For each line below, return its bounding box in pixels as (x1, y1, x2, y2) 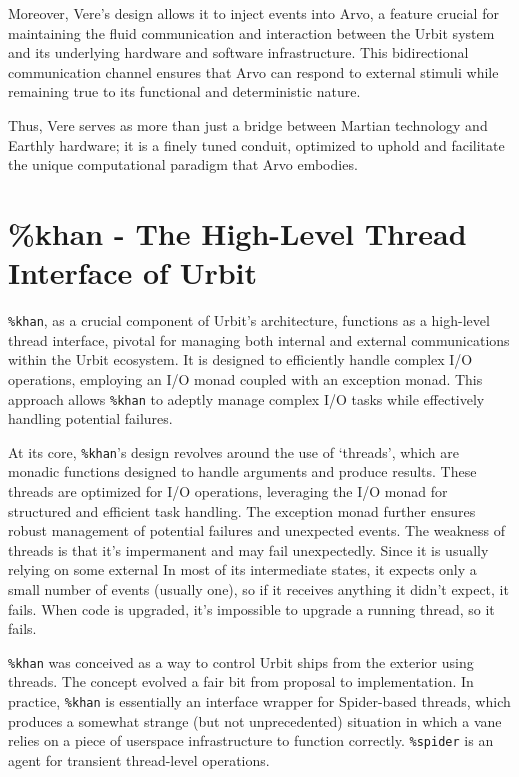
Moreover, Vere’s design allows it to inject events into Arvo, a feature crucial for (8, 3, 499, 23)
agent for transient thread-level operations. (8, 749, 270, 770)
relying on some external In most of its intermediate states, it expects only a (8, 559, 477, 580)
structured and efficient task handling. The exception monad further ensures (8, 500, 476, 521)
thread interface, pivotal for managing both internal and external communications (8, 329, 510, 350)
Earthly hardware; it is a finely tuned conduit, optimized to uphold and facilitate (8, 134, 505, 155)
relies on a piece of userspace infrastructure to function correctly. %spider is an (8, 730, 494, 751)
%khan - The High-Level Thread (8, 212, 467, 253)
